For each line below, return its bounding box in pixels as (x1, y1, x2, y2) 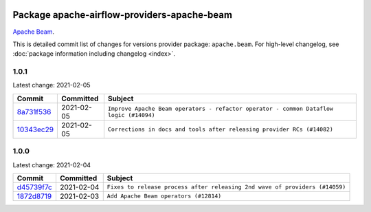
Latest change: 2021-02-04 (12, 160, 91, 169)
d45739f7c (16, 182, 53, 192)
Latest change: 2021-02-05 (12, 81, 91, 89)
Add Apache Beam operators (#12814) (106, 193, 222, 200)
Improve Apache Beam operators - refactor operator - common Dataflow (107, 105, 333, 112)
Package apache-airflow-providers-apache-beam (12, 9, 233, 21)
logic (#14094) (107, 111, 155, 118)
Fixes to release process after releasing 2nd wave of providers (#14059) (106, 183, 346, 191)
